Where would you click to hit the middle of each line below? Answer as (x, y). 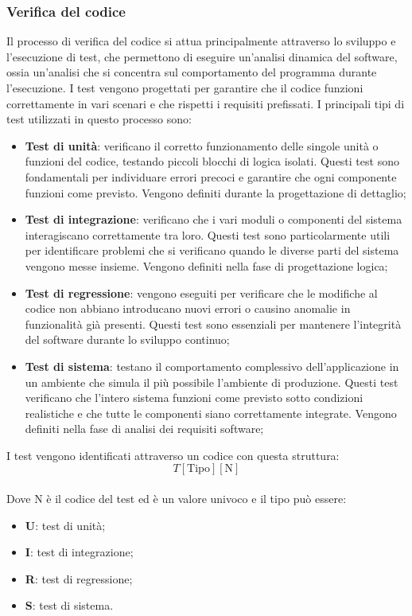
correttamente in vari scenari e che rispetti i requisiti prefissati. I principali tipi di (206, 103)
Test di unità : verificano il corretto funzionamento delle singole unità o (202, 145)
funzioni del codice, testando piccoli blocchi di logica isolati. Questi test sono (212, 161)
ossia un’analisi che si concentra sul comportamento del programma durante (192, 72)
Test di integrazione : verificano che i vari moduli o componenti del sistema (214, 219)
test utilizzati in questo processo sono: (99, 119)
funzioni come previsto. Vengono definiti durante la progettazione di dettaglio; (216, 192)
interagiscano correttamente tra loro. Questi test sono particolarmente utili (208, 234)
